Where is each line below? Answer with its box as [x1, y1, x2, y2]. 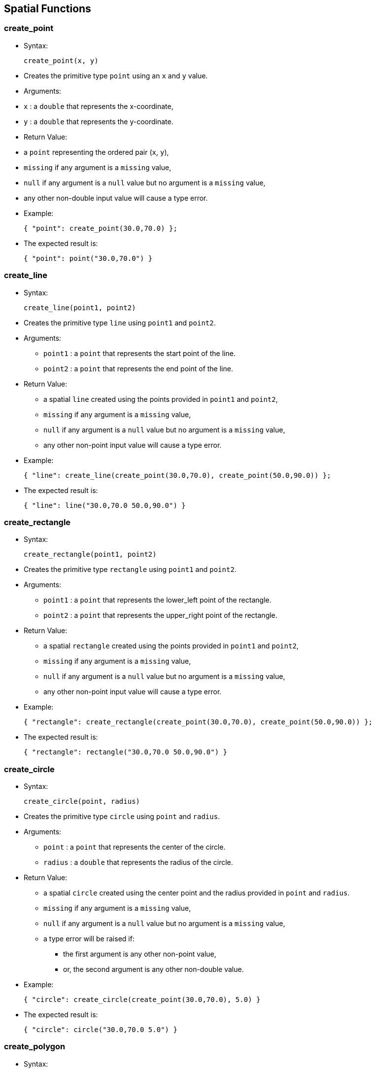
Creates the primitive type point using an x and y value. [24, 71, 208, 80]
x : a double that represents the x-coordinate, [24, 102, 173, 110]
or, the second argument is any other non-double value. [63, 965, 244, 974]
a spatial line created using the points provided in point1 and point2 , [43, 394, 278, 403]
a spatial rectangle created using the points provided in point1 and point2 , [43, 642, 299, 650]
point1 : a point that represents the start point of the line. [43, 349, 236, 357]
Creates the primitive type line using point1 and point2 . [24, 318, 216, 327]
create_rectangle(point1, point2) [24, 550, 157, 559]
